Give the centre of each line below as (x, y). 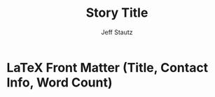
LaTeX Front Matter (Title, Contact (107, 67)
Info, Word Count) (60, 82)
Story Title (117, 13)
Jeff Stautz (117, 32)
